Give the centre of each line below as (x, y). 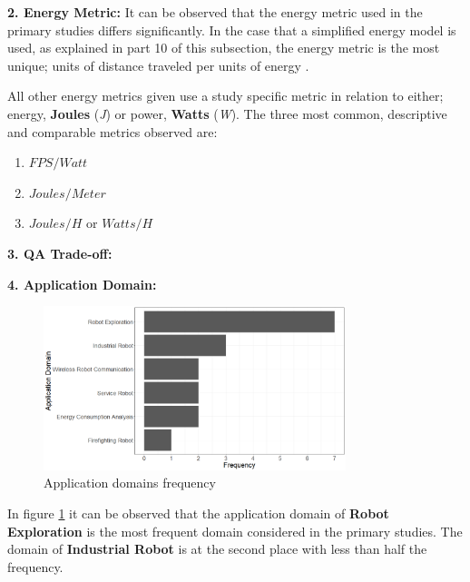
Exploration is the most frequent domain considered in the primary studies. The (235, 531)
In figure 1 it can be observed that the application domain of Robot (198, 513)
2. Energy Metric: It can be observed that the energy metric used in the (215, 12)
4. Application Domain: (82, 284)
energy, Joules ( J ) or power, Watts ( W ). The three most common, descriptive (227, 113)
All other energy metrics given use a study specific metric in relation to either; (225, 96)
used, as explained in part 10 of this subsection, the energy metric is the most (224, 48)
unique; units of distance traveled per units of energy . (158, 65)
